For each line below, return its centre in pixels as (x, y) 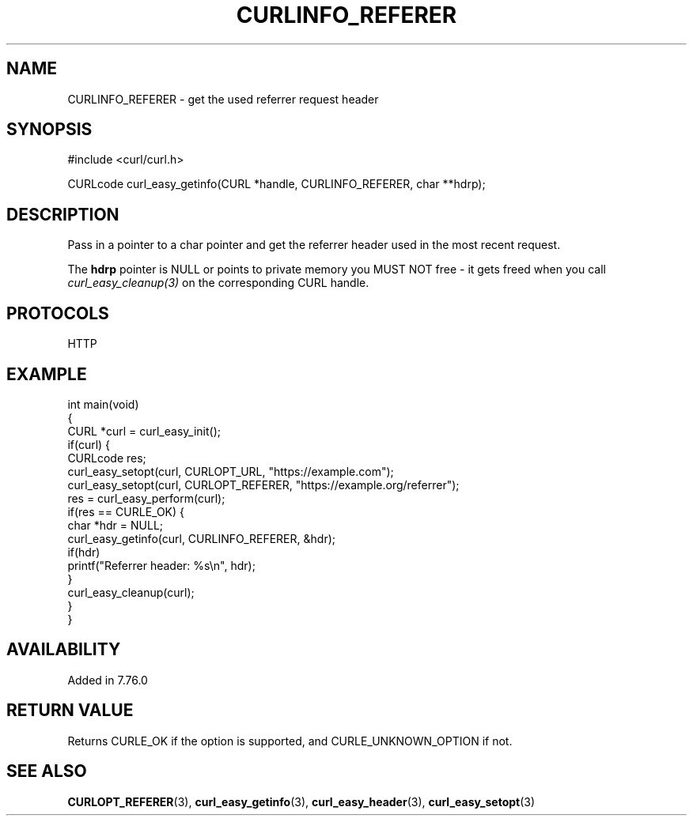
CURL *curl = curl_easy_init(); (144, 431)
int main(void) (103, 404)
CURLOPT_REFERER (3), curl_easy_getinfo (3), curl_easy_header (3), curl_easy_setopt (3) (301, 801)
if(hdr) (84, 552)
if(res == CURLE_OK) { (126, 511)
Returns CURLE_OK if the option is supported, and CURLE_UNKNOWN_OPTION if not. (290, 741)
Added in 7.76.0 (108, 680)
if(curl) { (89, 444)
